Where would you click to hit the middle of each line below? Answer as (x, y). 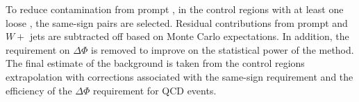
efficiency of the (39, 90)
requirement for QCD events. (155, 90)
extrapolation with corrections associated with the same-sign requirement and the (179, 76)
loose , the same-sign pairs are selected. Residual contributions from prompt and (177, 22)
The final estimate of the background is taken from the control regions (155, 63)
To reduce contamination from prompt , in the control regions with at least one (175, 9)
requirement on (38, 49)
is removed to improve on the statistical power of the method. (222, 49)
